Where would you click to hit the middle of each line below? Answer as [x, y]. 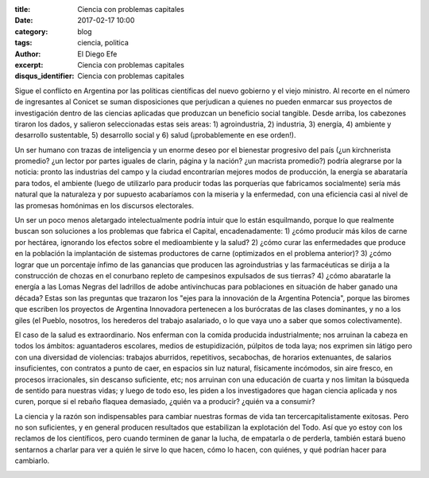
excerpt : [29, 64]
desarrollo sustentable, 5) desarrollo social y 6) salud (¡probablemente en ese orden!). [155, 135]
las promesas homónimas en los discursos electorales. [104, 205]
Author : [28, 54]
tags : [23, 43]
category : [31, 31]
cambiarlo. [32, 461]
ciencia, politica [103, 43]
